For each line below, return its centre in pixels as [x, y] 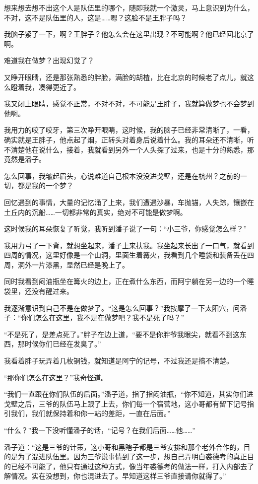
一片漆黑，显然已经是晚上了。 [80, 264]
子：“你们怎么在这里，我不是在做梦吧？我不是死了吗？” [94, 317]
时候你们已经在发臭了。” [63, 344]
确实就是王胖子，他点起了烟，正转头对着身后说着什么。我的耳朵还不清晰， [126, 139]
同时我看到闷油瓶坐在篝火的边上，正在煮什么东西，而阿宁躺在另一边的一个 [126, 281]
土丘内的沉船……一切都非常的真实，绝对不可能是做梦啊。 [96, 212]
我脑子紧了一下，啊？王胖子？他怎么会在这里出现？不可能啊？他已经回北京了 [129, 34]
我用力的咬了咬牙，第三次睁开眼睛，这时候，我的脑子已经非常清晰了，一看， [129, 130]
